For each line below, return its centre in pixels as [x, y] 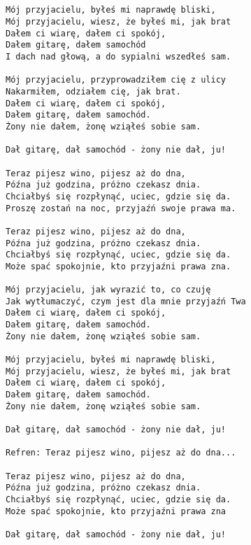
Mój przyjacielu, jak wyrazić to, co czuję [108, 290]
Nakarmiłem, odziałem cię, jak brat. [93, 91]
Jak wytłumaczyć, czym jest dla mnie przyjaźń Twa [126, 301]
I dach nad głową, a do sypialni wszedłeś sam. [119, 57]
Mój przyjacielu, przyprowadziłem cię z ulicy [116, 80]
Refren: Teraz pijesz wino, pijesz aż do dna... [121, 453]
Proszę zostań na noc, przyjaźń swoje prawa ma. [121, 208]
